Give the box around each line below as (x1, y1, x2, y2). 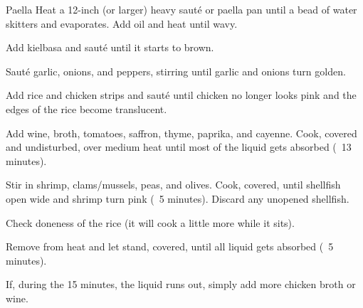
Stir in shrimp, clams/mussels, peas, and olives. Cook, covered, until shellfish (6, 177, 341, 192)
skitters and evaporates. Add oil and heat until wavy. (6, 16, 238, 31)
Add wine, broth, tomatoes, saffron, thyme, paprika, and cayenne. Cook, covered (6, 125, 357, 140)
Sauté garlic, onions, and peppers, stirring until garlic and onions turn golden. (6, 63, 346, 78)
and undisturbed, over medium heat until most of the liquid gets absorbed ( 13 (6, 139, 352, 154)
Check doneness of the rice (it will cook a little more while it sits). (6, 215, 295, 230)
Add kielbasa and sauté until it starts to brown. (6, 40, 214, 55)
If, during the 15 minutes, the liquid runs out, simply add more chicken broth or (6, 277, 356, 292)
